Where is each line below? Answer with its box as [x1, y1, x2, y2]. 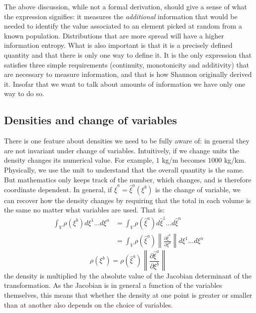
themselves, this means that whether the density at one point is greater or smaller [4, 289, 253, 300]
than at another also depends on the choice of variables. [4, 299, 173, 310]
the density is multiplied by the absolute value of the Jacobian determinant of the [4, 270, 252, 280]
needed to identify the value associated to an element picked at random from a [4, 21, 242, 31]
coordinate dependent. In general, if [4, 184, 112, 194]
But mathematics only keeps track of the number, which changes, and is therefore [4, 174, 252, 184]
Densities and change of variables [4, 112, 177, 128]
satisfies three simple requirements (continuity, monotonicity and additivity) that [4, 59, 249, 70]
